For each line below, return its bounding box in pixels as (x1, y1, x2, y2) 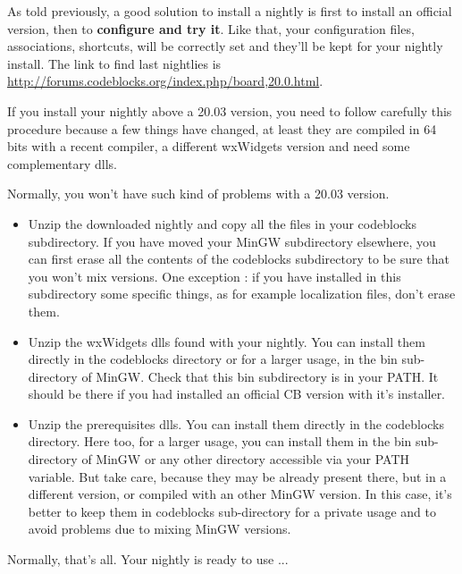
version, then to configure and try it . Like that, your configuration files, (7, 19, 415, 38)
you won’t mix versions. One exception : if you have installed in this (28, 266, 401, 285)
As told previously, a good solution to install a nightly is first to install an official (7, 2, 452, 20)
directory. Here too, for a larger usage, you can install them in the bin (28, 432, 412, 451)
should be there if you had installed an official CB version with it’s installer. (28, 384, 446, 403)
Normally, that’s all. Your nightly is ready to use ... (7, 550, 289, 569)
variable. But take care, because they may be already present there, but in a (28, 467, 447, 485)
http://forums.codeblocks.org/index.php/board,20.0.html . (7, 72, 323, 90)
